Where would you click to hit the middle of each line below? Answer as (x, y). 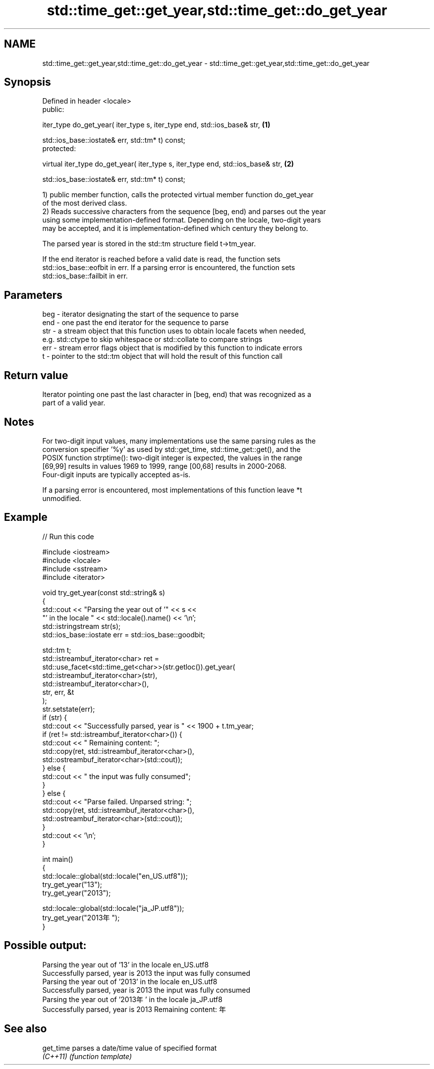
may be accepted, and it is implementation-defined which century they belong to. (175, 228)
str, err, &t (58, 692)
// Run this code (68, 536)
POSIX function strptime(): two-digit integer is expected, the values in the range (172, 457)
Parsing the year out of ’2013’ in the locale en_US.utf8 (130, 981)
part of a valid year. (74, 403)
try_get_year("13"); (72, 884)
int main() (58, 859)
